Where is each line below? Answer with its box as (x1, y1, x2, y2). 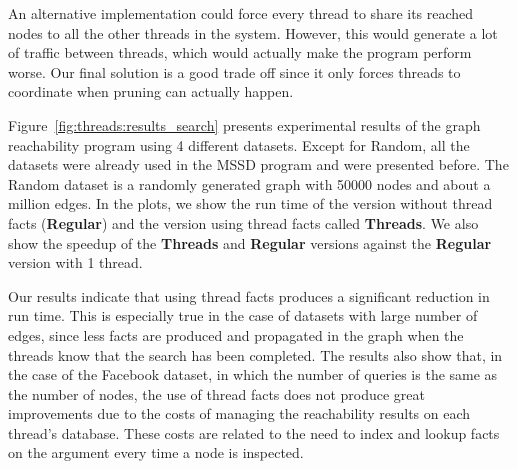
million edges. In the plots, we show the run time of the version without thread (8, 193, 493, 214)
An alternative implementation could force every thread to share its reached (8, 3, 474, 23)
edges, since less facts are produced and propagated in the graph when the (8, 324, 464, 345)
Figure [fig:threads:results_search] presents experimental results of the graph (8, 114, 481, 135)
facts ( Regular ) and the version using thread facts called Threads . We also (8, 212, 479, 233)
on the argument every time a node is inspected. (8, 442, 304, 463)
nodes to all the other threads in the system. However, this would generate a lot (8, 22, 498, 43)
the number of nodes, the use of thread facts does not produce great (8, 383, 425, 404)
